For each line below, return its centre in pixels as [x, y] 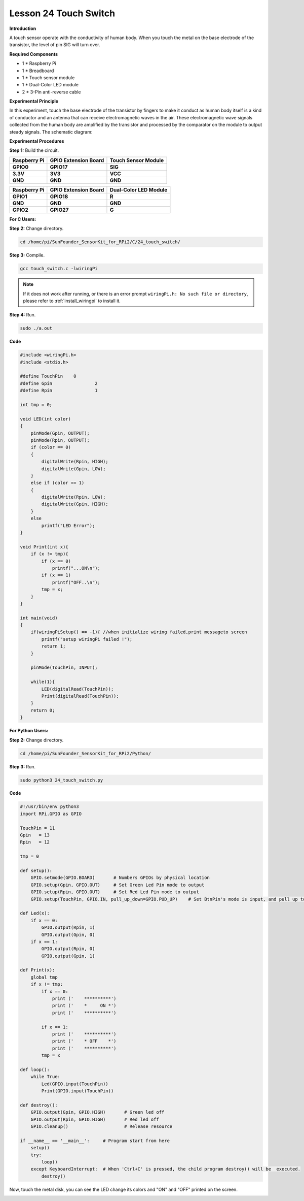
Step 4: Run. [23, 315]
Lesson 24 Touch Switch [62, 13]
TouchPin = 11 [37, 828]
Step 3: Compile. [27, 255]
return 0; [43, 710]
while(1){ [43, 682]
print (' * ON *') [84, 1006]
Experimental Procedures [37, 141]
